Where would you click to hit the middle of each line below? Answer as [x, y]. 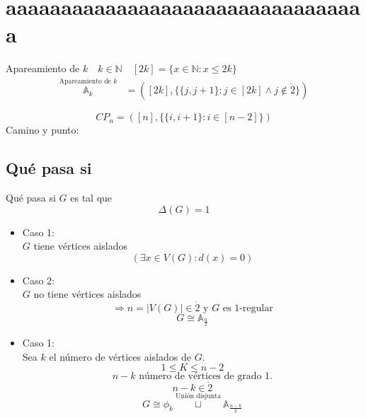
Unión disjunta [198, 396]
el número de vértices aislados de [120, 356]
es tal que [91, 197]
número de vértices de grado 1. [206, 377]
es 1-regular [248, 309]
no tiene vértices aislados [87, 294]
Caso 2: [38, 280]
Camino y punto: [42, 130]
